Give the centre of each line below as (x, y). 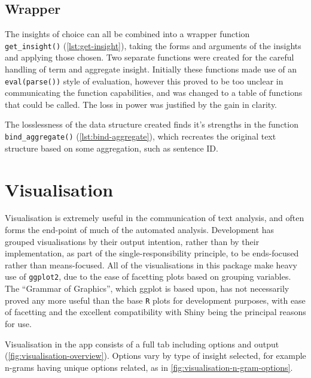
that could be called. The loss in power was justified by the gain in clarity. (141, 104)
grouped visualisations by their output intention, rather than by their (132, 241)
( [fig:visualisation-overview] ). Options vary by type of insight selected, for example (155, 356)
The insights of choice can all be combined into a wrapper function (127, 34)
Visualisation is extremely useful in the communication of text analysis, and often (155, 218)
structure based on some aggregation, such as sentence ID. (112, 148)
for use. (18, 323)
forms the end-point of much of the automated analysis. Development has (140, 230)
